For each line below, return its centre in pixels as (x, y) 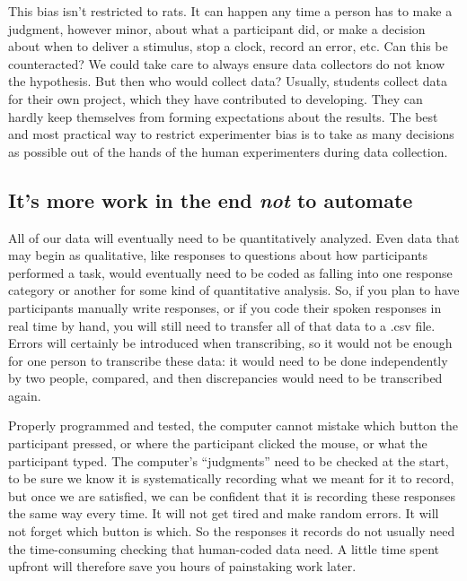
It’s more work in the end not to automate (211, 199)
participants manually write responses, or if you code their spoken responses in (225, 307)
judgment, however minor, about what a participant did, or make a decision (217, 28)
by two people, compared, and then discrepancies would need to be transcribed (225, 378)
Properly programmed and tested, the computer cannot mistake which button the (233, 425)
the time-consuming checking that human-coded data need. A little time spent (224, 548)
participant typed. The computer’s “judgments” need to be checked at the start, (229, 460)
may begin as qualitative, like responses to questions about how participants (218, 255)
